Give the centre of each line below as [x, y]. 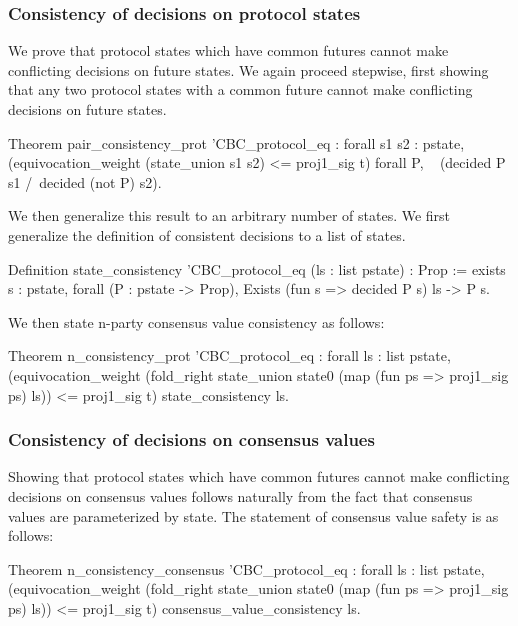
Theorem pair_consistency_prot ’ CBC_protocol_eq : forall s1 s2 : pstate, [236, 142]
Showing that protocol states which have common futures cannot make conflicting [259, 476]
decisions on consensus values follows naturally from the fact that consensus [240, 495]
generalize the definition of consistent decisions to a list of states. [207, 234]
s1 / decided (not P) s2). [85, 181]
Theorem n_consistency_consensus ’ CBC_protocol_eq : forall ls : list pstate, [246, 568]
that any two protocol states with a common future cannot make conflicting [240, 89]
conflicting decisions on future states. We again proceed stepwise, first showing [248, 69]
